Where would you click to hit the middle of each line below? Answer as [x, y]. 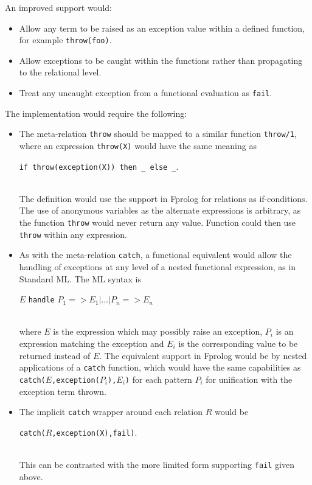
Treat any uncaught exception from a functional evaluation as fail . [146, 93]
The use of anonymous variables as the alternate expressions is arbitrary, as [160, 210]
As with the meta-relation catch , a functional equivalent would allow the [155, 255]
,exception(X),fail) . [95, 432]
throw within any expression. [73, 234]
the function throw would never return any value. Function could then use [158, 222]
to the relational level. [60, 72]
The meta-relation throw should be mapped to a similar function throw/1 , [158, 134]
